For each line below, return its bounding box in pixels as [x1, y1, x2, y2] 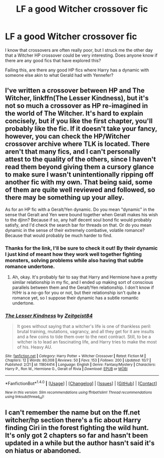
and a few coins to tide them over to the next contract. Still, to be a [17, 334, 151, 340]
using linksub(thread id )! [5, 394, 44, 400]
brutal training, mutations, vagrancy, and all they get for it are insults [17, 329, 155, 335]
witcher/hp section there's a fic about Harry [5, 416, 142, 424]
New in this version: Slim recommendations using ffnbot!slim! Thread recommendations [5, 390, 152, 395]
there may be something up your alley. [5, 193, 124, 202]
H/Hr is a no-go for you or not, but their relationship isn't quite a [12, 290, 141, 296]
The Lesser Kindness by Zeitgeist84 [5, 312, 93, 319]
